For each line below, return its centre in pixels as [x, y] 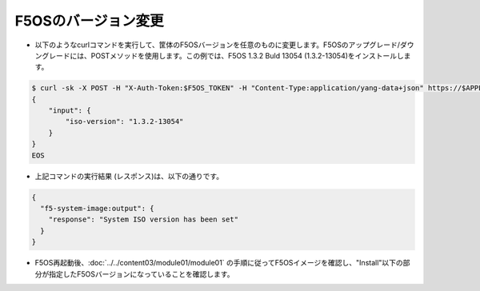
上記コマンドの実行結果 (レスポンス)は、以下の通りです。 [129, 176]
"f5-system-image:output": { [98, 209]
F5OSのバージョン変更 [89, 21]
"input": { [70, 111]
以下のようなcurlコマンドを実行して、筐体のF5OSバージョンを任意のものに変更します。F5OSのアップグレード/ [217, 45]
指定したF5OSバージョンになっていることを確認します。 [141, 274]
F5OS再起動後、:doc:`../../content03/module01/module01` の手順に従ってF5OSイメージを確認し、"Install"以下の [219, 263]
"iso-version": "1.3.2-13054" [124, 122]
